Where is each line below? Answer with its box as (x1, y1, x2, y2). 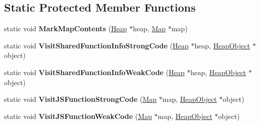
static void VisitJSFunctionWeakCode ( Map (4, 110, 152, 121)
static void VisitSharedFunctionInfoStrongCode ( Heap (4, 40, 189, 50)
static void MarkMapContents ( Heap (4, 23, 127, 34)
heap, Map (133, 23, 166, 34)
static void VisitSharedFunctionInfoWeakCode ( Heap (4, 67, 185, 77)
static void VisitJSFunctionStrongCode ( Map (4, 94, 157, 104)
